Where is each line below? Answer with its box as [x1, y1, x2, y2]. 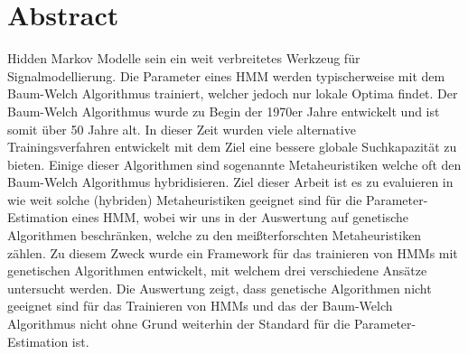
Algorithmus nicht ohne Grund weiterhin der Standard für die [7, 314, 351, 333]
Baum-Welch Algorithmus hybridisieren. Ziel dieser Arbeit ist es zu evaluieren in [7, 172, 454, 191]
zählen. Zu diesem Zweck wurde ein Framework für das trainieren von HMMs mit [7, 243, 458, 262]
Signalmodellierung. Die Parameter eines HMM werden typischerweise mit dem [7, 66, 445, 85]
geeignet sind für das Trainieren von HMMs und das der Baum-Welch [7, 296, 393, 315]
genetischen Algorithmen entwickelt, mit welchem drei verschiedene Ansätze [7, 261, 427, 280]
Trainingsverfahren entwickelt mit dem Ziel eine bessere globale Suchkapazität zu [7, 137, 457, 156]
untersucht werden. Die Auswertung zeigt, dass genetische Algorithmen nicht [7, 278, 432, 297]
